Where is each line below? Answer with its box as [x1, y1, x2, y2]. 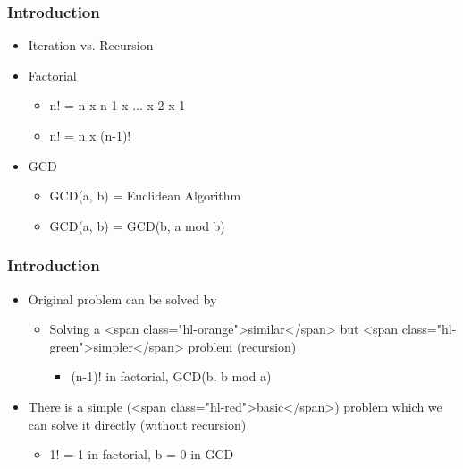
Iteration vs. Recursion [28, 36, 154, 55]
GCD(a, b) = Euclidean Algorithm [49, 186, 241, 205]
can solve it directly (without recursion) [28, 414, 247, 433]
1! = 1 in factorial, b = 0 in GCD [49, 445, 234, 464]
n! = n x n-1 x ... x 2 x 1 [49, 96, 186, 115]
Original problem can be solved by [28, 289, 217, 308]
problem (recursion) [188, 337, 297, 355]
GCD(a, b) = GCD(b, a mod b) [49, 216, 225, 234]
